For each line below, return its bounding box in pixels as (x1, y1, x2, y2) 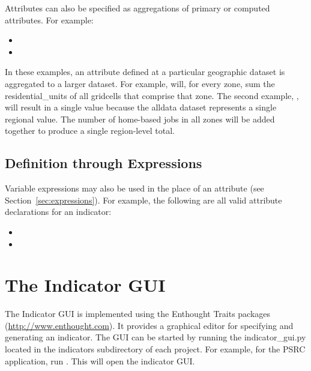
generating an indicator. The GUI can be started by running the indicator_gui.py (5, 331, 306, 343)
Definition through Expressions (5, 154, 202, 172)
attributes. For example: (5, 13, 94, 26)
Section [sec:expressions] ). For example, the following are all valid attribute (5, 193, 282, 206)
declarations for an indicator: (5, 205, 112, 218)
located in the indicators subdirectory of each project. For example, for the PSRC (5, 343, 306, 355)
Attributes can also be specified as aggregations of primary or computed (5, 2, 270, 14)
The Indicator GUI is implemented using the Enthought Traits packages (5, 307, 271, 320)
